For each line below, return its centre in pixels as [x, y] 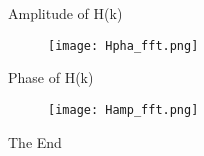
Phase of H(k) [51, 77]
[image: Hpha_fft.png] [123, 45]
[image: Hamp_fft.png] [123, 109]
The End [35, 141]
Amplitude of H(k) [65, 13]
